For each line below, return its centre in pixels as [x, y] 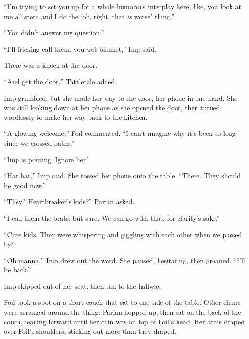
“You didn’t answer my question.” [54, 32]
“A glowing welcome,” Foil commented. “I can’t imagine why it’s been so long [120, 133]
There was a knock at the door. [51, 65]
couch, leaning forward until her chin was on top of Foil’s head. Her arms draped [124, 321]
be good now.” [25, 185]
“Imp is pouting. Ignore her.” [47, 159]
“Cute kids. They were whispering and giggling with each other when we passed [123, 234]
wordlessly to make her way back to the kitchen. [76, 117]
